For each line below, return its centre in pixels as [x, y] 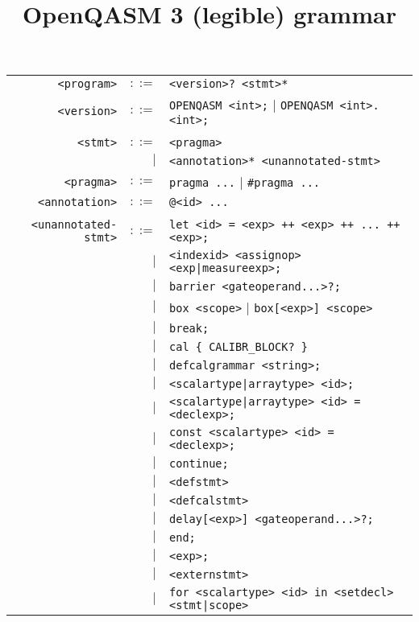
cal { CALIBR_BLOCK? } [239, 346]
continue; [199, 463]
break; [189, 328]
